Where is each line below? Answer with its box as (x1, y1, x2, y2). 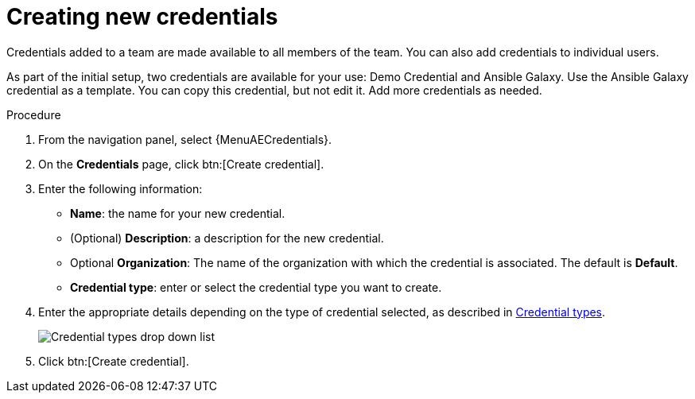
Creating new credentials (6, 3, 278, 30)
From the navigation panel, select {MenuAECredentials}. (38, 132, 332, 146)
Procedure (6, 107, 61, 122)
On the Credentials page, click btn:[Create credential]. (38, 157, 324, 171)
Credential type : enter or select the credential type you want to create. (70, 280, 442, 294)
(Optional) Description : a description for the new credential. (70, 230, 384, 245)
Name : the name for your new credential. (70, 206, 285, 220)
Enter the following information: (38, 181, 203, 196)
